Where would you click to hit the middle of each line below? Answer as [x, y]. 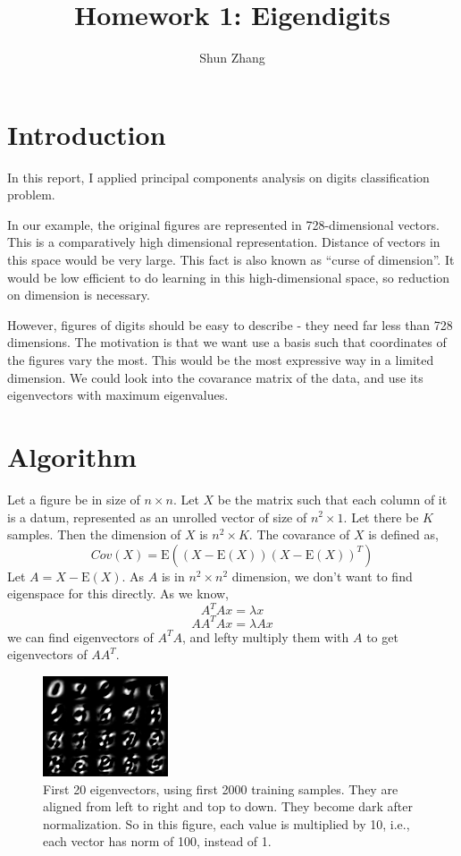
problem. [31, 195]
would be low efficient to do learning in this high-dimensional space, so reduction [229, 277]
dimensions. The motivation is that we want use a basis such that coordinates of [227, 342]
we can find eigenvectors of [80, 636]
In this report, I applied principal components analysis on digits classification [218, 177]
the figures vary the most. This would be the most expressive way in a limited [221, 360]
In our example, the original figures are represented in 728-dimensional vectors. [223, 224]
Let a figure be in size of [74, 499]
